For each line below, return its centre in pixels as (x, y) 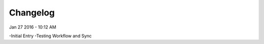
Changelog (32, 13)
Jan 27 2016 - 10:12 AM (33, 27)
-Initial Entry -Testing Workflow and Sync (50, 36)
